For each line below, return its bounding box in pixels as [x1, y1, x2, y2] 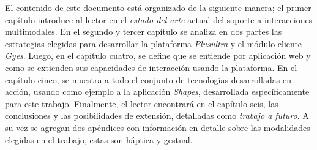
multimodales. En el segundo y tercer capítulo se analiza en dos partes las [5, 25, 282, 38]
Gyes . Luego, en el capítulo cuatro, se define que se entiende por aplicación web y [5, 49, 311, 62]
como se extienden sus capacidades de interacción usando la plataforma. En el [5, 61, 297, 73]
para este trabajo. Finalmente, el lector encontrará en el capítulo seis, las [5, 97, 278, 110]
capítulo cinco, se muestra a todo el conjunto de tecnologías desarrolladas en [5, 73, 291, 86]
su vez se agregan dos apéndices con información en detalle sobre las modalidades [5, 121, 310, 133]
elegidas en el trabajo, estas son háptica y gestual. [5, 133, 193, 146]
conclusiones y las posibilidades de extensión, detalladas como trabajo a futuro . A [5, 109, 309, 122]
